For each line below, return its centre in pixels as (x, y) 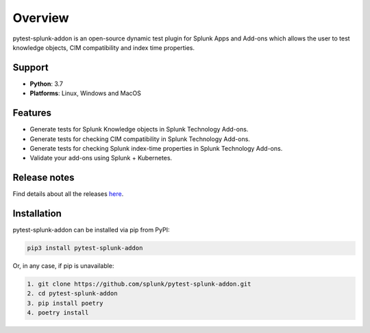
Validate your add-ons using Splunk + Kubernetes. (101, 158)
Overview (41, 18)
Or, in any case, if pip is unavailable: (63, 266)
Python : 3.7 (46, 84)
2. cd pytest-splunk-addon (72, 294)
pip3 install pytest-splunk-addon (85, 248)
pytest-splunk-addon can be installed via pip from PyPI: (91, 230)
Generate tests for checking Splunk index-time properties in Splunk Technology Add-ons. (156, 148)
